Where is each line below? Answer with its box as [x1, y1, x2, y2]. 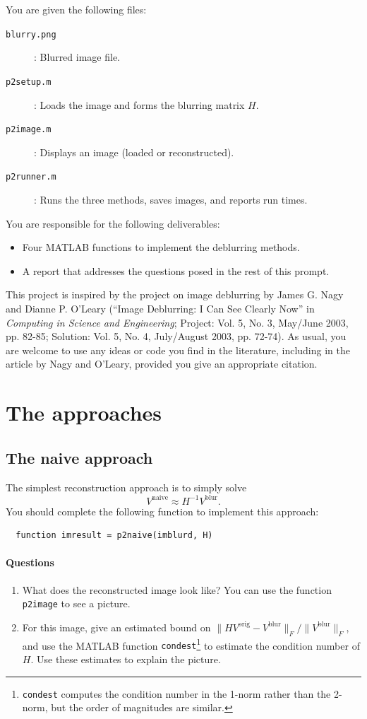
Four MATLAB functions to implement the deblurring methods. [22, 240, 300, 255]
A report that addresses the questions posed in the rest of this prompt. [22, 263, 330, 278]
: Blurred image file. [34, 49, 120, 64]
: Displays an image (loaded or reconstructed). [34, 144, 234, 159]
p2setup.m [6, 76, 52, 87]
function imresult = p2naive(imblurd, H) [16, 530, 213, 541]
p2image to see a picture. [22, 596, 131, 611]
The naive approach [6, 446, 153, 468]
